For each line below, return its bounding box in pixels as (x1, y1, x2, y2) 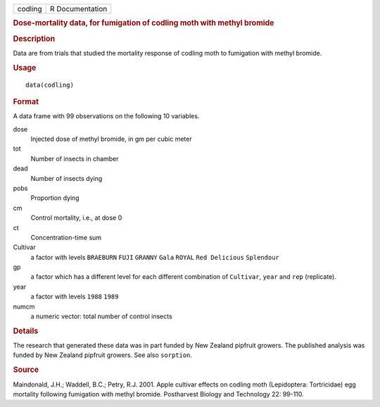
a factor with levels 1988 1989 (30, 292, 119, 301)
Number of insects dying (30, 174, 103, 182)
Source (13, 365, 39, 375)
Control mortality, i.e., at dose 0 (30, 213, 122, 222)
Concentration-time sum (30, 233, 102, 242)
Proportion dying (30, 194, 80, 202)
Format (13, 96, 39, 106)
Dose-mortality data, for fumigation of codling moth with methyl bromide (13, 18, 274, 28)
